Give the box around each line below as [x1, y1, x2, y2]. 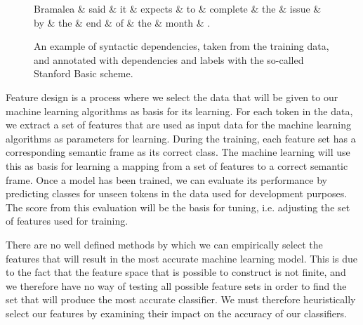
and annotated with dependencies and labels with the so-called [34, 52, 304, 67]
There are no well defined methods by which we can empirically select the [6, 237, 323, 251]
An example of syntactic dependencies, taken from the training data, [34, 39, 329, 53]
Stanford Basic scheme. [34, 66, 133, 81]
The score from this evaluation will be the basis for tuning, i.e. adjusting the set [6, 199, 350, 214]
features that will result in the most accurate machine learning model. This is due [6, 251, 358, 265]
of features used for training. [6, 213, 128, 228]
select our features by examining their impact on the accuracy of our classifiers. [6, 305, 347, 320]
